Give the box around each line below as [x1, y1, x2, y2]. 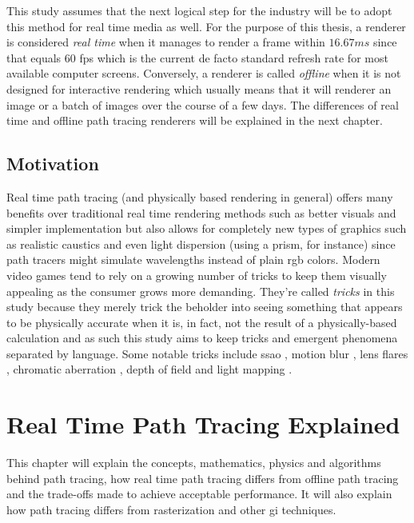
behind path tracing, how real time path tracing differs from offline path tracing [6, 469, 399, 486]
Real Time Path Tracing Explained [6, 408, 400, 441]
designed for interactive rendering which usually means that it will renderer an [6, 80, 392, 97]
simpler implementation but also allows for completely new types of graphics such [6, 220, 407, 237]
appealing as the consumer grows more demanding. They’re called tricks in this [6, 282, 395, 299]
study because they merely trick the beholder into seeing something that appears [6, 298, 403, 315]
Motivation [6, 151, 99, 176]
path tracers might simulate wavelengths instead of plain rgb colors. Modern [6, 251, 380, 268]
